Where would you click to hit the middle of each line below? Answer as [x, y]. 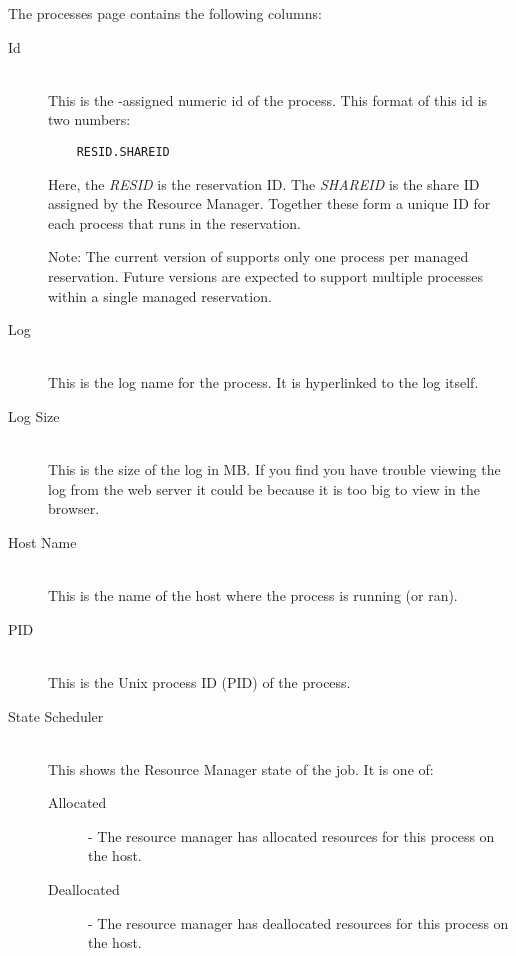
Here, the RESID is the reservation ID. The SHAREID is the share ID [264, 183]
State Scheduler [56, 715]
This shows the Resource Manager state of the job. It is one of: [241, 768]
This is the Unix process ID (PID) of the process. [199, 681]
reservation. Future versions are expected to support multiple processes [265, 276]
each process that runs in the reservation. [174, 222]
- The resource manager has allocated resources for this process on [291, 835]
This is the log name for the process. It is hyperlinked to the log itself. [263, 382]
